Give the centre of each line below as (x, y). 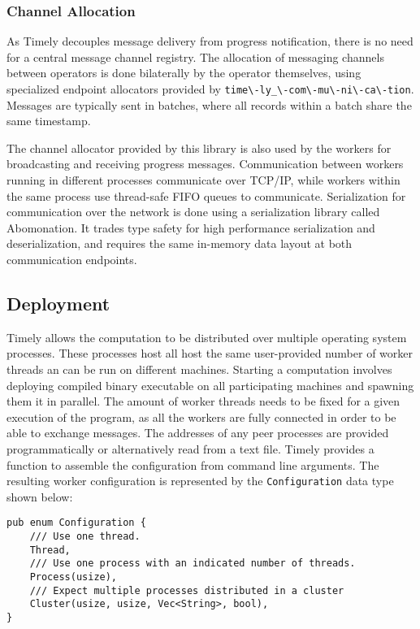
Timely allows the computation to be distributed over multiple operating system (207, 337)
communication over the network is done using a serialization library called (193, 212)
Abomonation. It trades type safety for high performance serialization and (191, 227)
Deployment (58, 303)
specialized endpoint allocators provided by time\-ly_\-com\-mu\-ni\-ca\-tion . (210, 89)
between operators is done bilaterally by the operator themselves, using (184, 73)
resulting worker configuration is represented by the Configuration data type (200, 481)
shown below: (40, 496)
